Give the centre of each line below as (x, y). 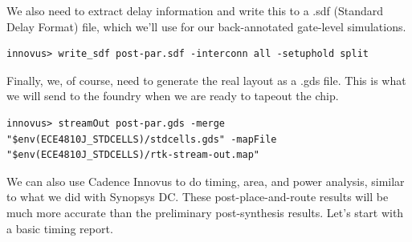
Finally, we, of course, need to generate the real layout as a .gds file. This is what (206, 80)
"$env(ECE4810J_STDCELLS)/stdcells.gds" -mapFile (142, 139)
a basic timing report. (60, 228)
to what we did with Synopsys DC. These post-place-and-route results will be (198, 197)
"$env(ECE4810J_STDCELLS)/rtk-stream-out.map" (133, 155)
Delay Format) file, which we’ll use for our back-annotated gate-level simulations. (206, 26)
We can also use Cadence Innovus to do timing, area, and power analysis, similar (206, 181)
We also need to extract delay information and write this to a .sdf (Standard (195, 10)
